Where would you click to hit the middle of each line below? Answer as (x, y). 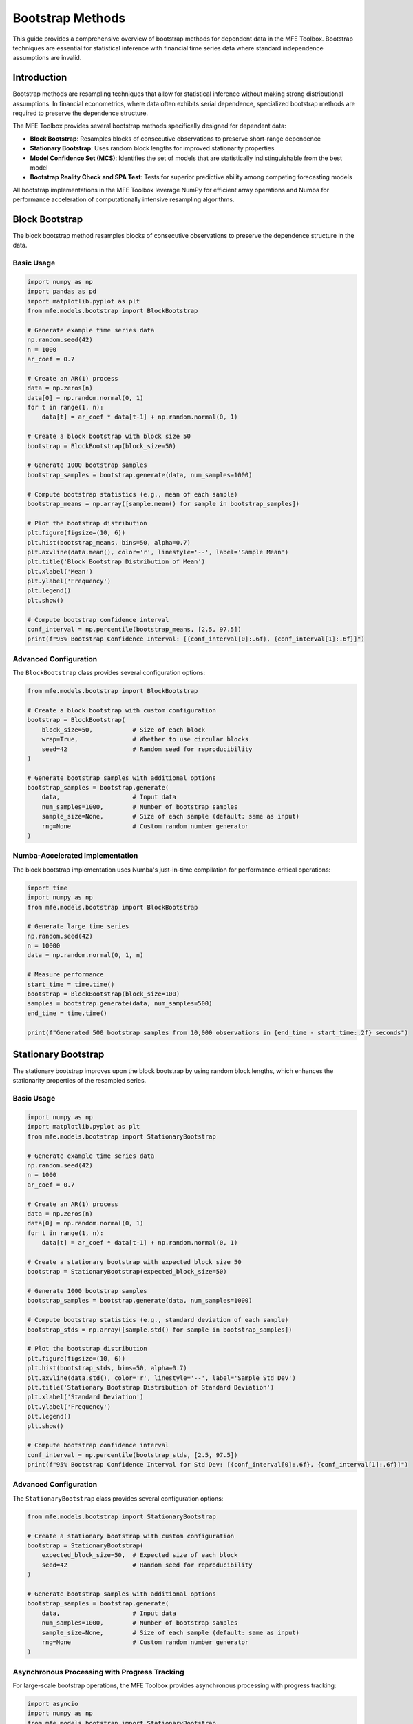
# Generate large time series (78, 926)
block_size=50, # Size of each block (124, 730)
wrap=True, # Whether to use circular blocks (145, 739)
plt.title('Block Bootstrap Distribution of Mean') (116, 562)
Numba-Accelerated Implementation (75, 856)
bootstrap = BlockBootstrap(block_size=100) (104, 994)
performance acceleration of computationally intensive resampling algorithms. (124, 199)
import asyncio (53, 1704)
